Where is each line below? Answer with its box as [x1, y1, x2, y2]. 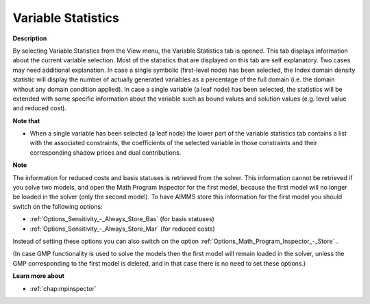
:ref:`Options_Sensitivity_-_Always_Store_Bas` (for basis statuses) [29, 215, 215, 223]
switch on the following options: [12, 202, 103, 210]
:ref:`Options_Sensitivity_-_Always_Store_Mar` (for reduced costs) [29, 225, 215, 233]
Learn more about [12, 272, 65, 280]
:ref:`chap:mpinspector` [29, 284, 97, 292]
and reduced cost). [12, 104, 66, 112]
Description [12, 34, 47, 42]
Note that [12, 116, 40, 125]
